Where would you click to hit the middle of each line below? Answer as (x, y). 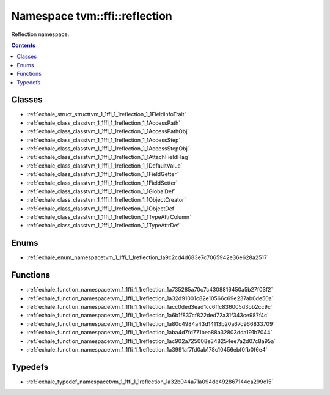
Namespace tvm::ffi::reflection (92, 16)
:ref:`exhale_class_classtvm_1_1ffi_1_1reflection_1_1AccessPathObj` (108, 131)
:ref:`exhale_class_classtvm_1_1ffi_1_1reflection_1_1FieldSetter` (102, 183)
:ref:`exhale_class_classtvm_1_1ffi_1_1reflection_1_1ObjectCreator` (106, 200)
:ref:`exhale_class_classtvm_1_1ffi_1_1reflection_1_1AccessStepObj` (108, 148)
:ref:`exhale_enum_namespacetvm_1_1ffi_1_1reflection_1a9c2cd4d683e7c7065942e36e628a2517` (148, 257)
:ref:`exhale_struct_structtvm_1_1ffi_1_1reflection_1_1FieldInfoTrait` (106, 114)
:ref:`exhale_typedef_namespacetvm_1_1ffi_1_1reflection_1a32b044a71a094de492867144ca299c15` (150, 382)
